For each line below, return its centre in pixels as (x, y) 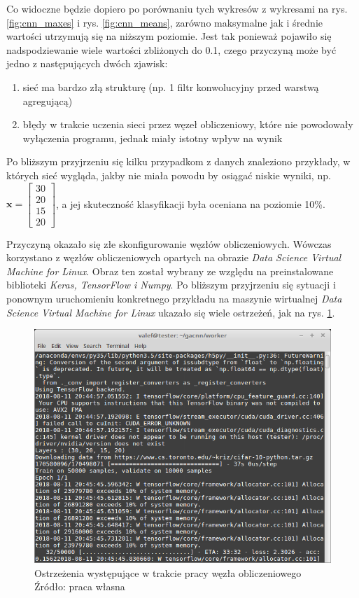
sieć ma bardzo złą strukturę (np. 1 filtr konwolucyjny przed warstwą (171, 86)
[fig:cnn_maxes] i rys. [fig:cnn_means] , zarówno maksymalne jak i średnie (165, 22)
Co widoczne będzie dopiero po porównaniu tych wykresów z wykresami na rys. (177, 8)
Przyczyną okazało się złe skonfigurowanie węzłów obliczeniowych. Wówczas (169, 243)
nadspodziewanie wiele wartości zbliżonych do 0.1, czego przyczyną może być (171, 49)
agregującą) (48, 100)
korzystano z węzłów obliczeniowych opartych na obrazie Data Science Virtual (174, 257)
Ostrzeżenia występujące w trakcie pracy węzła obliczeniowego (168, 572)
